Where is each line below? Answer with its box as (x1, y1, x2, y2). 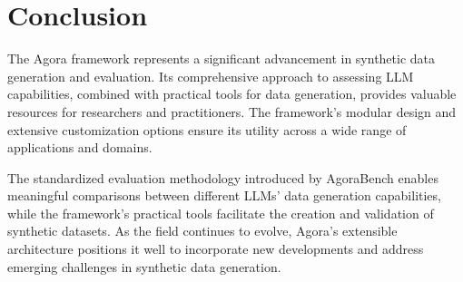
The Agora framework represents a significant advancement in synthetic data (7, 49, 436, 68)
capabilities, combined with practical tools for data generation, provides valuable (7, 84, 457, 103)
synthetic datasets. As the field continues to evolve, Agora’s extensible (7, 221, 398, 240)
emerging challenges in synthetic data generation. (7, 257, 281, 276)
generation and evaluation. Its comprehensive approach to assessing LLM (7, 66, 414, 85)
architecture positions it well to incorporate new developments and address (7, 239, 424, 258)
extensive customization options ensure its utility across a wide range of (7, 120, 407, 139)
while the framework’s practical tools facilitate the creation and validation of (7, 203, 434, 222)
